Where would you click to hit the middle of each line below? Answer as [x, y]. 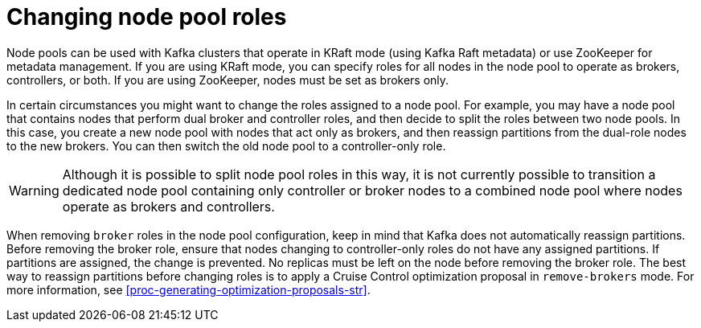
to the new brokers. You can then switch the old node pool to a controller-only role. [226, 146]
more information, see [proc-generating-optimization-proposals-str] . [189, 289]
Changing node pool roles [147, 17]
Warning [34, 190]
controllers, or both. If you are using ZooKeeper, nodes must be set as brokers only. [228, 80]
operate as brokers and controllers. [168, 206]
